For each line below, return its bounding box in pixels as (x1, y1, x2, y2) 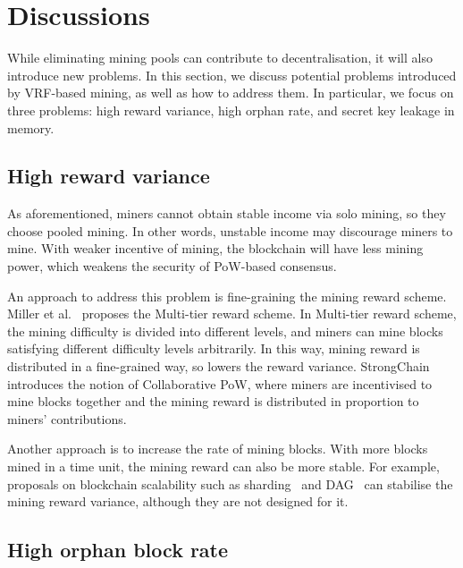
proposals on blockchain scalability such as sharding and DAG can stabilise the (7, 474, 453, 493)
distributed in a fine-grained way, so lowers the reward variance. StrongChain (7, 357, 430, 376)
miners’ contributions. (7, 409, 127, 428)
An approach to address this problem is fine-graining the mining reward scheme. (7, 286, 447, 305)
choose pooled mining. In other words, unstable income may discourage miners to (7, 221, 453, 240)
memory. (7, 118, 55, 137)
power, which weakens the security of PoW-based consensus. (7, 257, 337, 276)
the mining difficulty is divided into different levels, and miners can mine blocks (7, 321, 443, 340)
